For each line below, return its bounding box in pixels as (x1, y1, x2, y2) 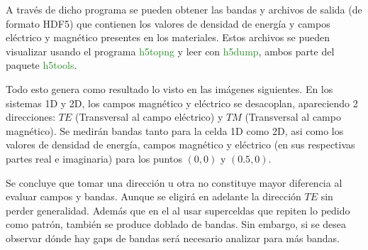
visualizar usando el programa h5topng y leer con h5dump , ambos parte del (6, 43, 335, 58)
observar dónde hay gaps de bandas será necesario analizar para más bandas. (6, 230, 340, 245)
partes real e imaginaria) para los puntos (6, 151, 182, 165)
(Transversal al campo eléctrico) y (74, 109, 223, 124)
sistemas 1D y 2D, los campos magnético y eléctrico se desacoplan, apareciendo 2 (6, 95, 358, 110)
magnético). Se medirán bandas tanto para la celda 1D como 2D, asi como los (6, 123, 344, 138)
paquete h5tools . (6, 58, 77, 72)
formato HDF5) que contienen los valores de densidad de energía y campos (6, 16, 330, 31)
